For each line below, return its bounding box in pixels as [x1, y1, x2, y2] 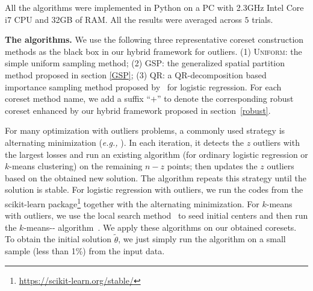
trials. [252, 13, 273, 25]
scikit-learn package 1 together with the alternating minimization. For [5, 195, 259, 210]
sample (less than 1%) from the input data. [5, 245, 165, 257]
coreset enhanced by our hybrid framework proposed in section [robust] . [5, 104, 271, 116]
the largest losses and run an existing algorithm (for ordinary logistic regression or [5, 148, 308, 160]
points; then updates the [167, 160, 258, 172]
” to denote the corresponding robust [156, 92, 294, 105]
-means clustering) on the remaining [9, 160, 143, 172]
